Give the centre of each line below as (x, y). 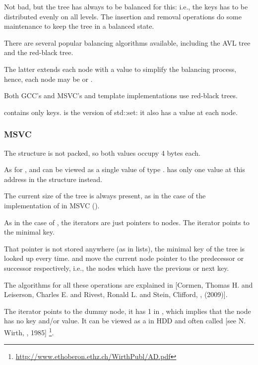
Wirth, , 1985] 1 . (29, 331)
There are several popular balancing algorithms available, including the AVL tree (127, 42)
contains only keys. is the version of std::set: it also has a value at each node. (121, 112)
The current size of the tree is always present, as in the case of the (105, 196)
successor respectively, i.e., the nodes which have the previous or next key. (117, 268)
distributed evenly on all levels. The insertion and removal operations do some (123, 16)
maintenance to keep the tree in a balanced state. (79, 26)
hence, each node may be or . (48, 79)
